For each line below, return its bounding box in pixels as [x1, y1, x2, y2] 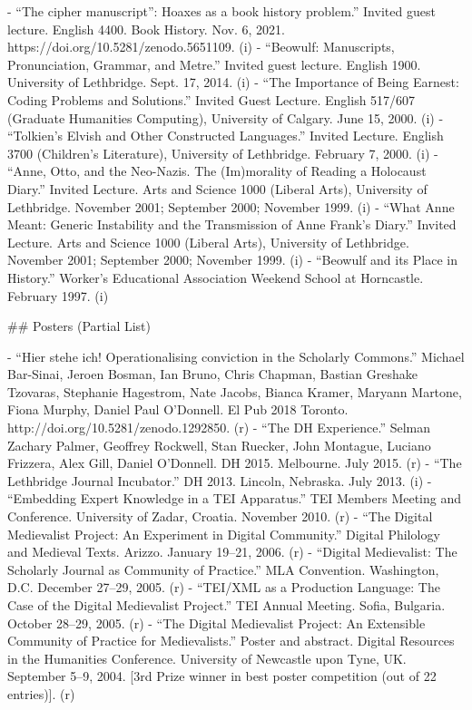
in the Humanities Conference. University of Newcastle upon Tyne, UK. [7, 648, 407, 667]
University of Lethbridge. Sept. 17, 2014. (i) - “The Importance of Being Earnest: [7, 73, 459, 92]
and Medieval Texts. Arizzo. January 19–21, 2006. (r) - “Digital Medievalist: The [7, 542, 457, 561]
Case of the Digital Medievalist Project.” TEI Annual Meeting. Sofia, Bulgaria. [7, 596, 446, 614]
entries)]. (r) [7, 684, 75, 703]
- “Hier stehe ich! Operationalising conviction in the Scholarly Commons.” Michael [7, 346, 465, 365]
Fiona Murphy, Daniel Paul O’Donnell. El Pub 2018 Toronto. [7, 400, 349, 419]
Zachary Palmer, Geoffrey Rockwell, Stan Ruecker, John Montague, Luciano [7, 435, 431, 454]
